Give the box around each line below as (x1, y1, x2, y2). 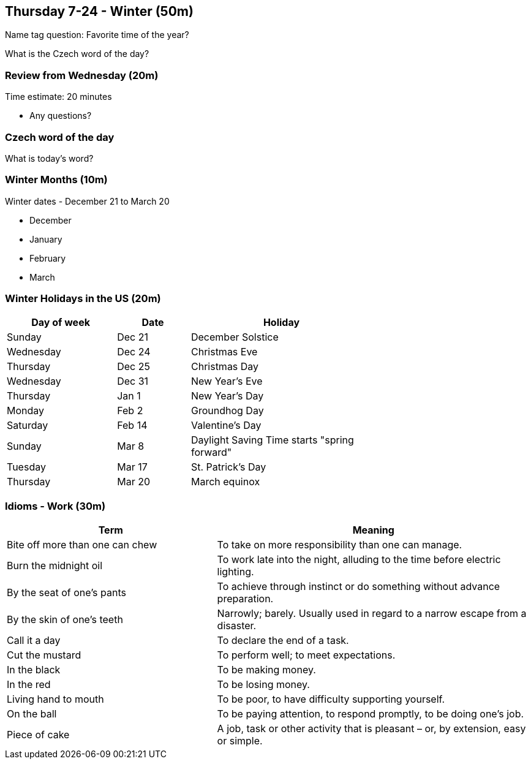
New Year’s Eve (190, 375, 263, 388)
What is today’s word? (5, 153, 94, 164)
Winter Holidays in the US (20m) (5, 292, 161, 305)
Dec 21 (117, 331, 148, 344)
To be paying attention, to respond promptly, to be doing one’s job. (217, 708, 524, 721)
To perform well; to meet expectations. (217, 649, 396, 662)
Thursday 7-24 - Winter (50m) (5, 4, 194, 19)
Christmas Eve (190, 346, 258, 358)
